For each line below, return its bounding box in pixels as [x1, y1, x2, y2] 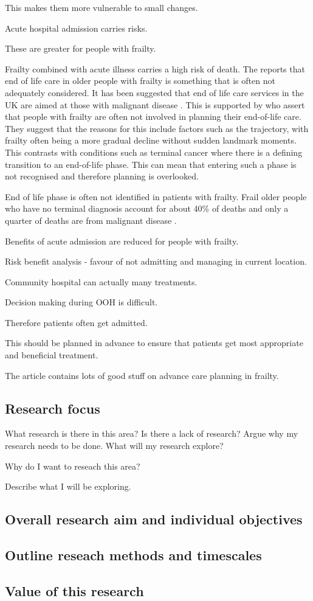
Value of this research [5, 581, 144, 600]
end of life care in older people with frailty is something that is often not [5, 74, 275, 87]
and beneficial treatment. [5, 349, 98, 361]
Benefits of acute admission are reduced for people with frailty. [5, 234, 239, 247]
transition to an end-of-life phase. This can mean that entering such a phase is [5, 158, 297, 170]
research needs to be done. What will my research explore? [5, 439, 224, 452]
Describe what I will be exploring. [5, 480, 131, 493]
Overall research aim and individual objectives [5, 510, 303, 529]
